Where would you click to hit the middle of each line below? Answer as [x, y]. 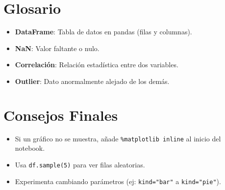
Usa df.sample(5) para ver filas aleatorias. [80, 164]
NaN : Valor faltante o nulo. [57, 48]
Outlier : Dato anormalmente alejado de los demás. [92, 81]
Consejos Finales [61, 115]
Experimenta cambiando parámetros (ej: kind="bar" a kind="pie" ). [118, 181]
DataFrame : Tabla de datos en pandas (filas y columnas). [103, 32]
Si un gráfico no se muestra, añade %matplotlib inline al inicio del [118, 138]
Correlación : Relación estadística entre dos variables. [97, 65]
